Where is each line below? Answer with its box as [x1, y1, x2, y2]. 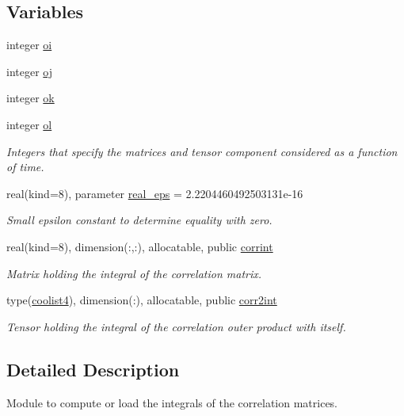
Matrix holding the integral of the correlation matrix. [6, 265, 262, 281]
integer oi [6, 36, 52, 53]
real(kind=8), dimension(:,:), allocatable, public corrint [6, 238, 273, 254]
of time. [6, 158, 44, 175]
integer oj [6, 63, 52, 79]
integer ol [6, 116, 52, 132]
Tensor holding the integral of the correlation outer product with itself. [6, 318, 346, 334]
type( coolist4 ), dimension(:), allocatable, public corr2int [6, 292, 277, 308]
